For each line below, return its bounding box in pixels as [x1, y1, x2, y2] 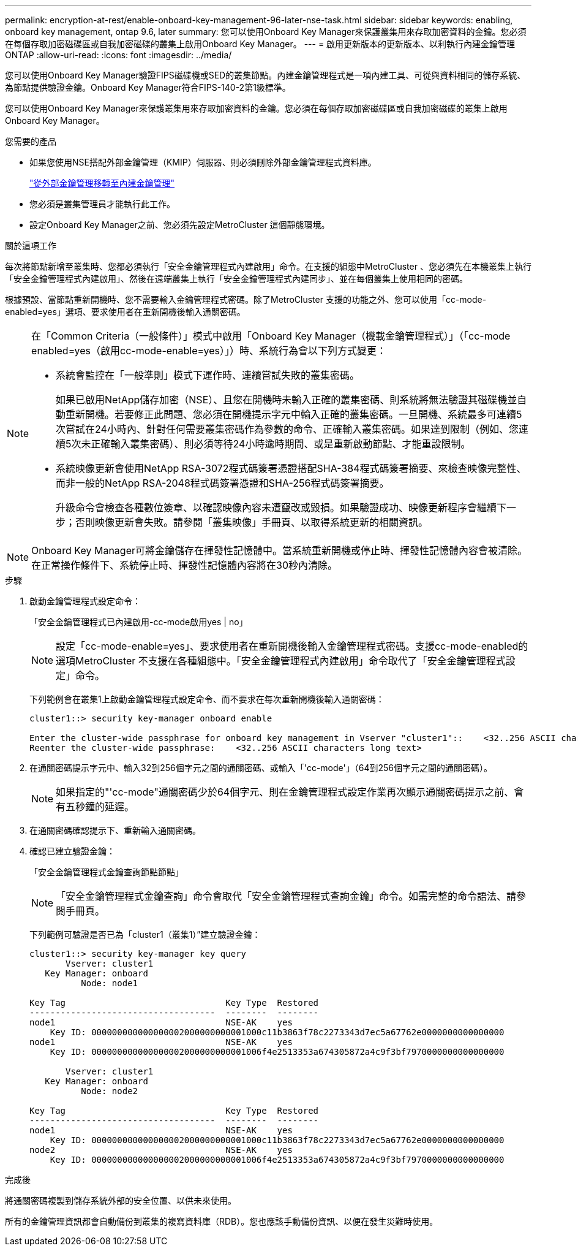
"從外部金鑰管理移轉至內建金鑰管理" [29, 178, 175, 188]
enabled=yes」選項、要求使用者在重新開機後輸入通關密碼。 [5, 306, 246, 317]
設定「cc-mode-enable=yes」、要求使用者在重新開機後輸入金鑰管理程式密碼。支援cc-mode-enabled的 [56, 640, 528, 652]
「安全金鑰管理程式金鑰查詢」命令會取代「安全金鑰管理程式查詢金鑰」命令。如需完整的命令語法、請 [56, 890, 517, 902]
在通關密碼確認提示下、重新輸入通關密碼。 [29, 825, 201, 835]
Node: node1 [81, 978, 138, 988]
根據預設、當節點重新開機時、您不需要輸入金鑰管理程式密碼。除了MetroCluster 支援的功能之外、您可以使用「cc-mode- [5, 294, 487, 305]
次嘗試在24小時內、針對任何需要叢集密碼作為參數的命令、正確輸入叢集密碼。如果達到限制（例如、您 [56, 423, 519, 435]
